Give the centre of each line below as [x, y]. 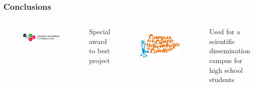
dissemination [230, 51]
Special [100, 32]
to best [99, 51]
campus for [226, 60]
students [222, 79]
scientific [222, 41]
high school [226, 70]
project [99, 60]
